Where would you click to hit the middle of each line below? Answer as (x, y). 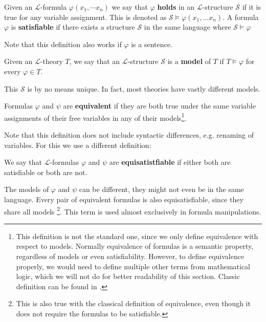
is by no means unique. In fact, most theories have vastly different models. (144, 88)
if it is (251, 7)
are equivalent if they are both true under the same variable (159, 106)
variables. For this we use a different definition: (78, 145)
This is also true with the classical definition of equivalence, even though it (133, 303)
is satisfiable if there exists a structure (73, 27)
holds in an (176, 7)
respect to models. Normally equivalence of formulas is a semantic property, (135, 246)
